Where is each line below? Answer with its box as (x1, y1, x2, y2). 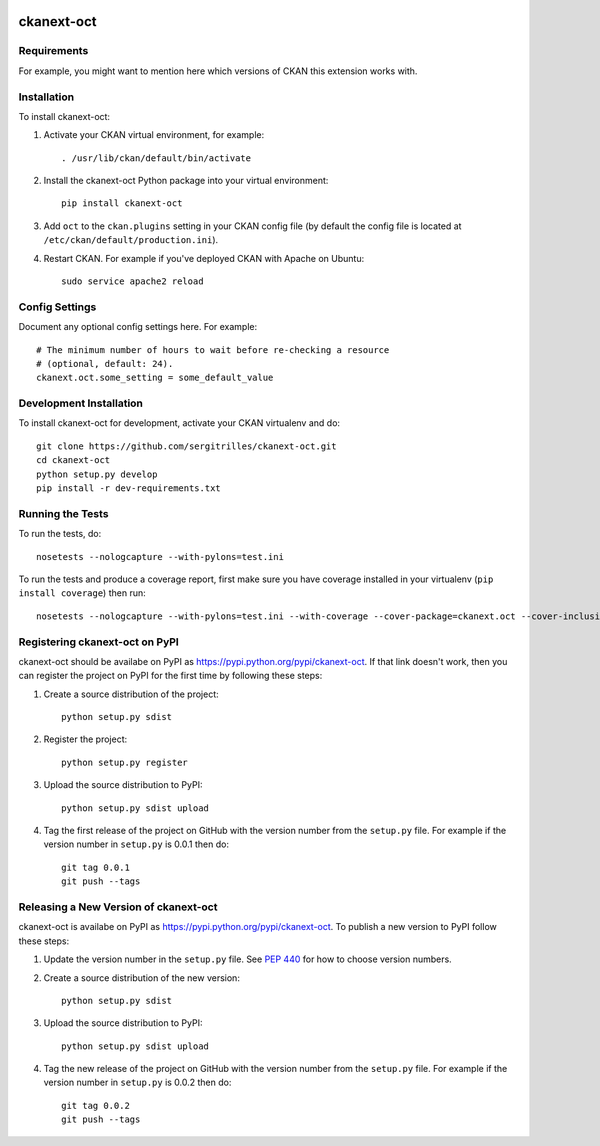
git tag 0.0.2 (61, 1100, 130, 1111)
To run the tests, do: (18, 528, 102, 540)
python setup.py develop (36, 468, 158, 480)
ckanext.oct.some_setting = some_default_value (36, 372, 274, 384)
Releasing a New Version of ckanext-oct (18, 900, 218, 914)
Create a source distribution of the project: (43, 688, 219, 700)
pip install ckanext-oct (61, 198, 183, 209)
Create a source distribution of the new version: (43, 971, 240, 984)
